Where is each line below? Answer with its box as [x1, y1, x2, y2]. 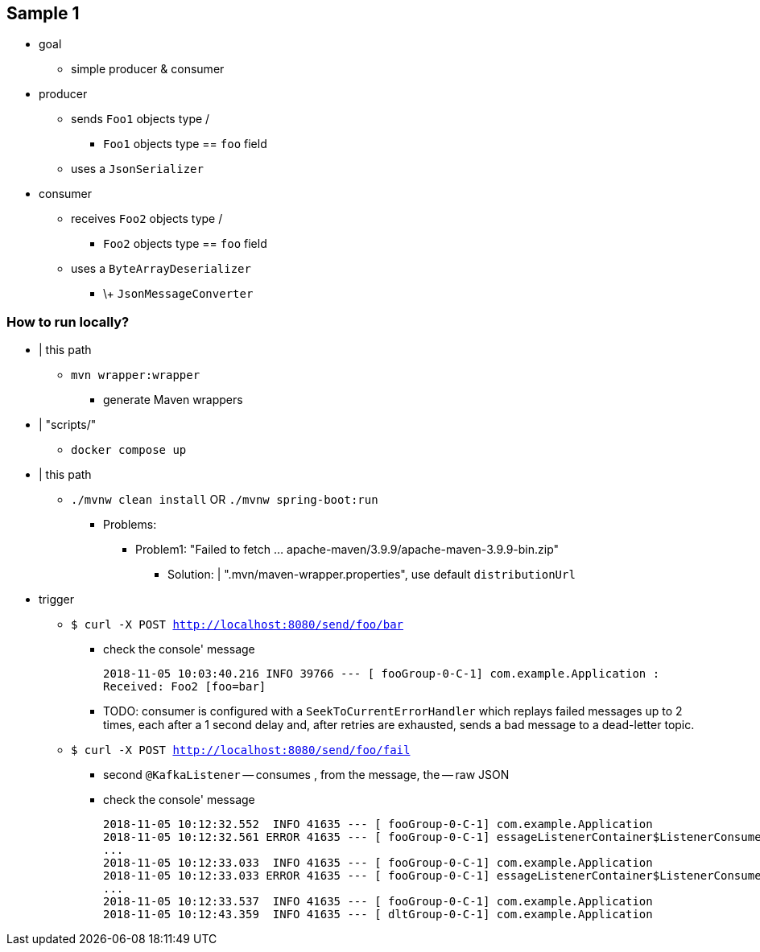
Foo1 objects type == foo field [103, 137, 267, 151]
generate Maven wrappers [103, 393, 243, 407]
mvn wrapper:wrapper [71, 369, 200, 382]
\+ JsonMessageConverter [103, 286, 254, 301]
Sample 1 [6, 3, 80, 23]
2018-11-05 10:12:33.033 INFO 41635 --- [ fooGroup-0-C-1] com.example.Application [103, 856, 653, 870]
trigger [39, 592, 74, 607]
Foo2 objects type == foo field [103, 237, 267, 251]
